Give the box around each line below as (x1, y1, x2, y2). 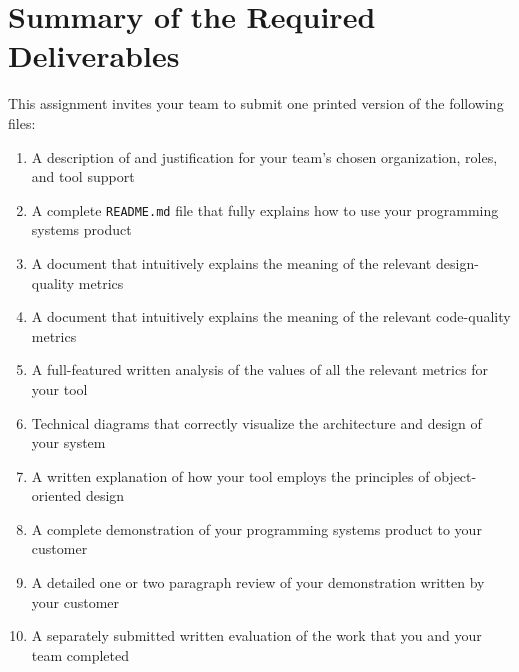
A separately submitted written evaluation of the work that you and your (31, 625, 482, 646)
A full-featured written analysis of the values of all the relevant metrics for (31, 359, 489, 380)
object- (434, 465, 477, 486)
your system (31, 432, 106, 453)
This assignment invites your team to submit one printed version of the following (8, 93, 504, 114)
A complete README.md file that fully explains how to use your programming (31, 199, 499, 220)
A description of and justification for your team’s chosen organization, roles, (31, 146, 498, 167)
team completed (31, 644, 129, 665)
